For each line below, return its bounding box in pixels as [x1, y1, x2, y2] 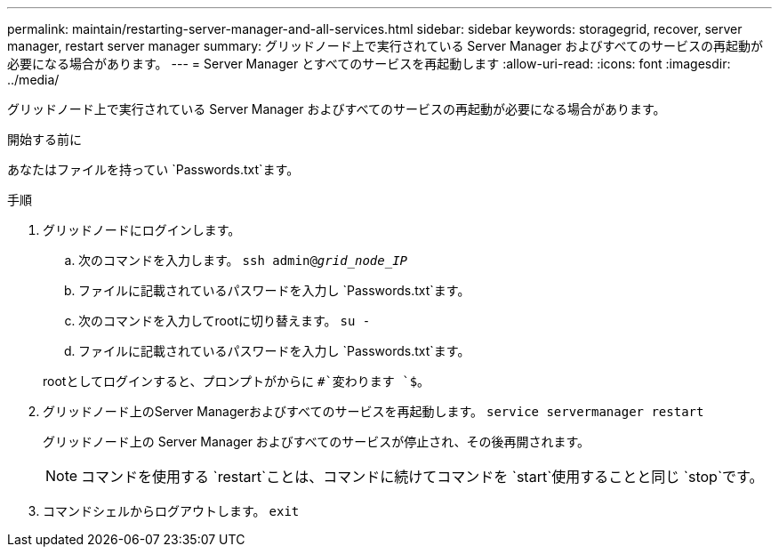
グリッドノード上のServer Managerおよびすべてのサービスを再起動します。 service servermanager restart [43, 404, 704, 419]
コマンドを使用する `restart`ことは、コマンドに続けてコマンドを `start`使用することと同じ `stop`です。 [81, 468, 764, 486]
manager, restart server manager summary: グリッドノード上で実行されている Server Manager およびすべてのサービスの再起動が [7, 38, 763, 53]
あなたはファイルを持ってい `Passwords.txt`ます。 [7, 162, 300, 177]
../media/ [7, 72, 60, 87]
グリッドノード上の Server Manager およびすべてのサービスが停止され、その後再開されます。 [43, 434, 590, 449]
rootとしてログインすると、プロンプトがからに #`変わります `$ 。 [43, 373, 430, 389]
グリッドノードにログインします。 [43, 222, 241, 237]
